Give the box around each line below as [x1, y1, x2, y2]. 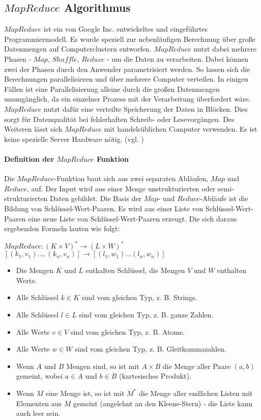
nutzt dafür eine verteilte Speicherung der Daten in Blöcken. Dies [43, 103, 248, 114]
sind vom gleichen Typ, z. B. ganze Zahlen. [79, 309, 214, 319]
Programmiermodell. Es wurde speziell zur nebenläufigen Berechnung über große [4, 33, 255, 44]
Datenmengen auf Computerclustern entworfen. [4, 43, 152, 54]
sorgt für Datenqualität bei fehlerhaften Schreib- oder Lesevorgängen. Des [4, 113, 235, 124]
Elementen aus [16, 398, 62, 408]
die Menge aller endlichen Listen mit [138, 387, 253, 398]
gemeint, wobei [16, 370, 63, 381]
